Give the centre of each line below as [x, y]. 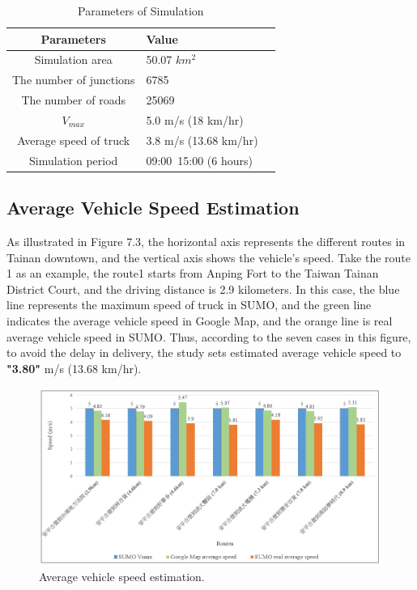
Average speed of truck [74, 140]
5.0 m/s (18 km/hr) [195, 119]
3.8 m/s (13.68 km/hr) [202, 140]
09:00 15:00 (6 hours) [199, 160]
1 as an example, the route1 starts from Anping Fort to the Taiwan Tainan [193, 273]
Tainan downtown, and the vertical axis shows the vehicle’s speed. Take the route [208, 257]
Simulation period [74, 160]
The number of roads [73, 100]
